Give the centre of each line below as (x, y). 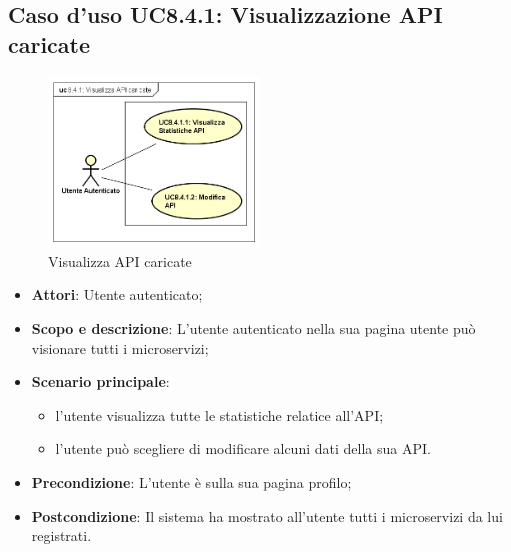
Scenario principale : (100, 381)
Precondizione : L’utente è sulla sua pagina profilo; (191, 482)
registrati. (61, 535)
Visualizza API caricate (120, 260)
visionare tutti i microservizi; (120, 347)
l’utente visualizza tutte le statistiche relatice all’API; (219, 414)
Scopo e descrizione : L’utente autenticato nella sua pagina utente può (253, 328)
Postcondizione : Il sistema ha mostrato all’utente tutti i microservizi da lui (267, 515)
